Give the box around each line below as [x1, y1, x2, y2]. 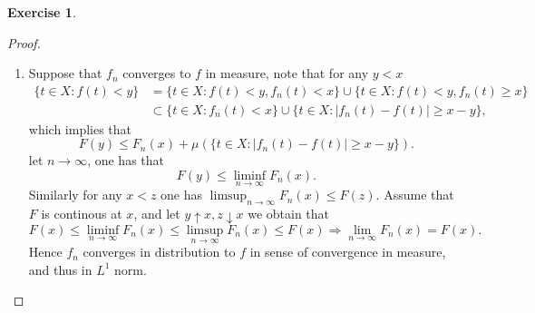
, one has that [87, 151, 165, 170]
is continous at [41, 204, 122, 223]
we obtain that [248, 204, 329, 223]
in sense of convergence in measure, [249, 242, 446, 261]
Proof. [7, 33, 41, 52]
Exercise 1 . [7, 3, 76, 21]
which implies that [28, 119, 132, 138]
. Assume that [375, 185, 454, 204]
